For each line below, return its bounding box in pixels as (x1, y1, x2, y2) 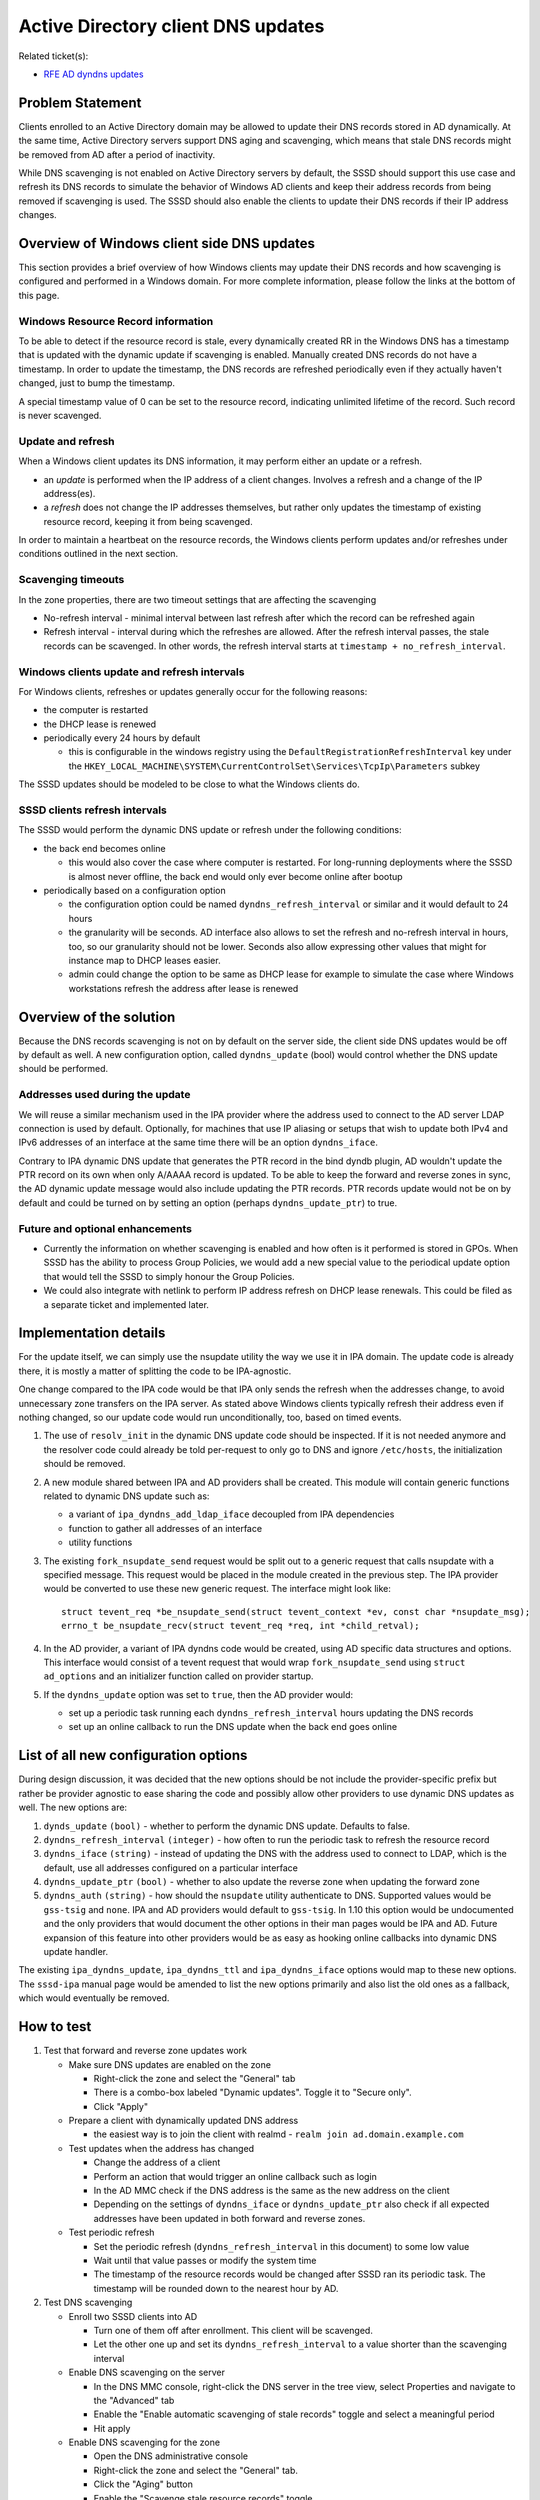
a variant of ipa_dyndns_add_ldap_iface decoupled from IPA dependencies (68, 1508, 395, 1520)
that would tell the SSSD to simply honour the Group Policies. (43, 1270, 295, 1282)
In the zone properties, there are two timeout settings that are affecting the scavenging (18, 593, 377, 605)
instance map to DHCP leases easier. (68, 954, 221, 966)
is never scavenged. (18, 409, 102, 421)
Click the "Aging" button (93, 2478, 194, 2490)
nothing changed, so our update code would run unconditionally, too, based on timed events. (18, 1411, 402, 1424)
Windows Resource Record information (18, 314, 214, 328)
